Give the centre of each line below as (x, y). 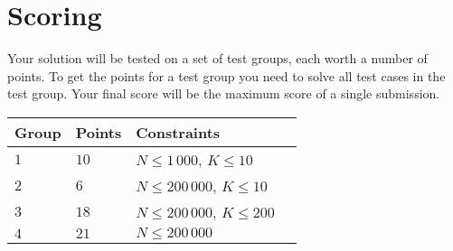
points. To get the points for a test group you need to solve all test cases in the (226, 75)
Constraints (178, 132)
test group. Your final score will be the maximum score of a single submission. (224, 93)
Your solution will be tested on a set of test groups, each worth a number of (217, 58)
